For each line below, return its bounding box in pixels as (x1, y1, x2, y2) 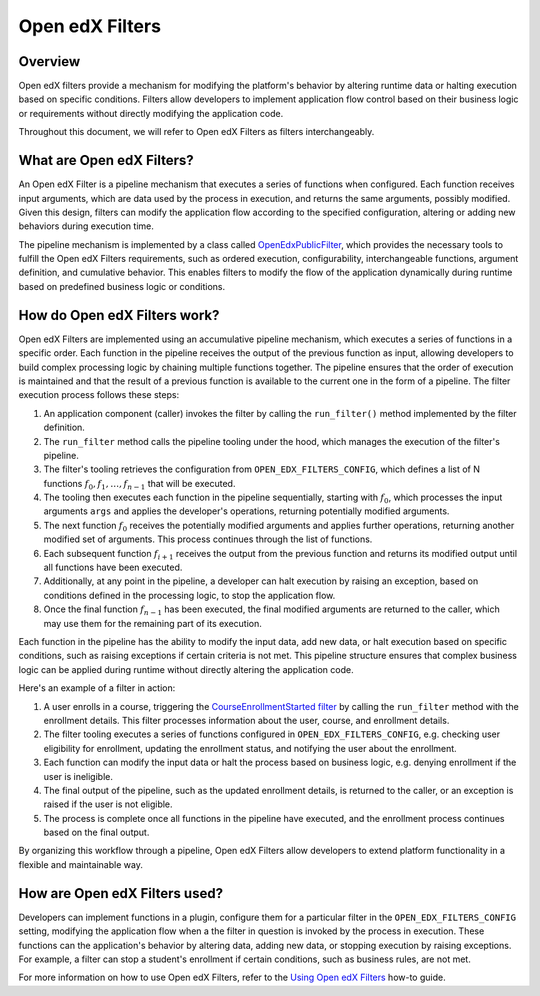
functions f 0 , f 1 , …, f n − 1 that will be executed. (43, 477, 236, 492)
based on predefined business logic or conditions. (18, 280, 226, 292)
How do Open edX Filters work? (18, 306, 220, 324)
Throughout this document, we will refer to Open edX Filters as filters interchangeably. (18, 126, 375, 138)
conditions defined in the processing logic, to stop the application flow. (43, 589, 336, 601)
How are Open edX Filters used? (18, 885, 224, 902)
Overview (18, 53, 81, 70)
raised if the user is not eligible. (43, 798, 174, 810)
